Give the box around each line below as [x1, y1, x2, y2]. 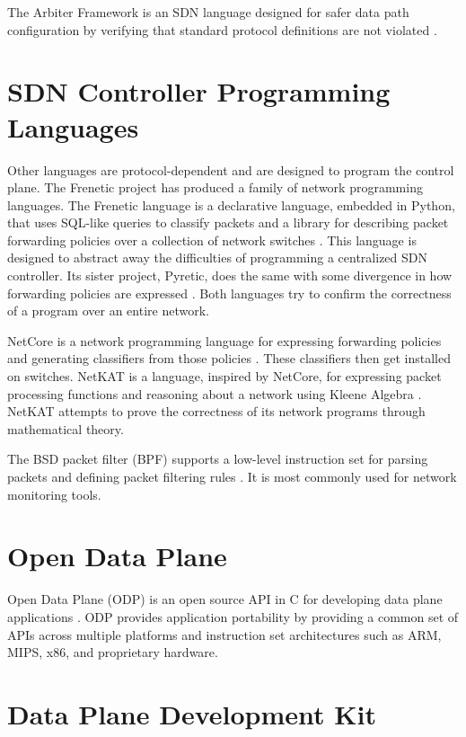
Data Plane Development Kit [7, 695, 376, 732]
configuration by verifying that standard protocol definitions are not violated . [7, 20, 437, 39]
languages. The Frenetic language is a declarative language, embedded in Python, [7, 195, 455, 214]
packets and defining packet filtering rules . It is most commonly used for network [7, 467, 457, 485]
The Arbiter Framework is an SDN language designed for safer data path [7, 3, 409, 21]
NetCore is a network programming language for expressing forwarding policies [7, 331, 442, 350]
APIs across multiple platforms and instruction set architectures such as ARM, [7, 625, 442, 644]
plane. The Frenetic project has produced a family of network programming [7, 178, 423, 197]
